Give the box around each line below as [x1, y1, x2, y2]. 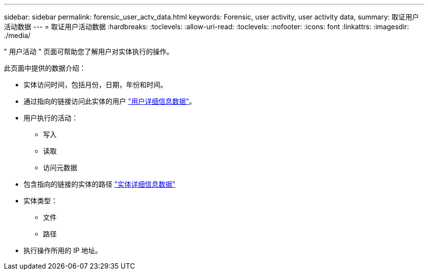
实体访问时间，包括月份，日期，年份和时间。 [23, 80, 167, 89]
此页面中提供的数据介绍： [4, 64, 86, 72]
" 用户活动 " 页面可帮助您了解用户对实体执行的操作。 [4, 47, 173, 56]
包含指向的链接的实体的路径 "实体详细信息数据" [23, 180, 175, 188]
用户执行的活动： [23, 114, 78, 122]
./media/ [4, 31, 31, 39]
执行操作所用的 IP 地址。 [23, 246, 102, 254]
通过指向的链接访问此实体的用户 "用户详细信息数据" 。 [23, 97, 196, 105]
